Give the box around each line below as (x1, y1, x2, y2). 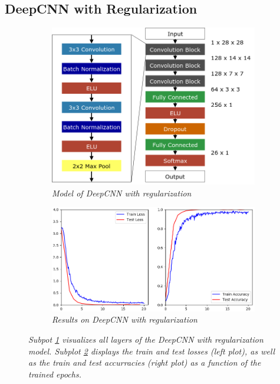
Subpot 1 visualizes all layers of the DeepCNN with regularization (28, 333, 263, 346)
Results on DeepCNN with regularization (52, 313, 197, 326)
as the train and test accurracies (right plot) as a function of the (28, 356, 261, 369)
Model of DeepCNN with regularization (52, 186, 192, 199)
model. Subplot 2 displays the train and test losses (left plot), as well (28, 344, 275, 357)
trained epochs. (28, 367, 81, 380)
